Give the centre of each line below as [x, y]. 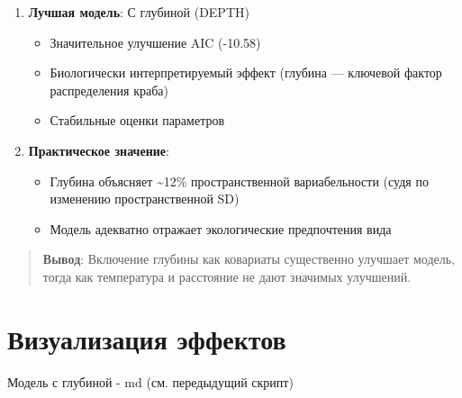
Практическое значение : [99, 150]
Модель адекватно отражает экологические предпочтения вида [221, 228]
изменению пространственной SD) [145, 199]
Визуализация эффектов [147, 338]
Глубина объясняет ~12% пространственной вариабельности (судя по [239, 181]
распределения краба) [109, 90]
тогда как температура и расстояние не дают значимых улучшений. [227, 276]
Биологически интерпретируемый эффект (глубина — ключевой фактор [246, 72]
